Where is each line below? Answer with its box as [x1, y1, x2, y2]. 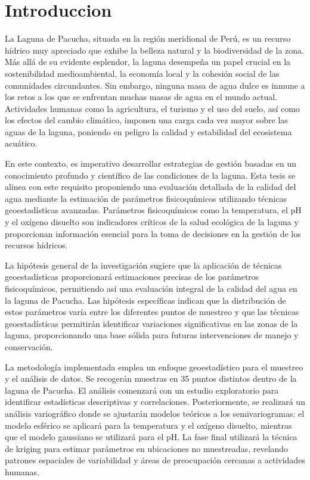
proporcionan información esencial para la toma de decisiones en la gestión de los [5, 227, 301, 239]
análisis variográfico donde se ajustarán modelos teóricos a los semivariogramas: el [5, 407, 305, 419]
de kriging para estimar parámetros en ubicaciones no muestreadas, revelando [5, 442, 289, 454]
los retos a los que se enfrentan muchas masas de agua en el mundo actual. [5, 91, 278, 103]
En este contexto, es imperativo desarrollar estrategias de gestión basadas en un [5, 157, 297, 170]
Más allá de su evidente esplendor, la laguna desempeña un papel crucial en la [5, 55, 291, 68]
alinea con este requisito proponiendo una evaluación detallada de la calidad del [5, 180, 296, 193]
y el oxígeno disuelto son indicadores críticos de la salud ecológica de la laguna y [5, 216, 299, 228]
